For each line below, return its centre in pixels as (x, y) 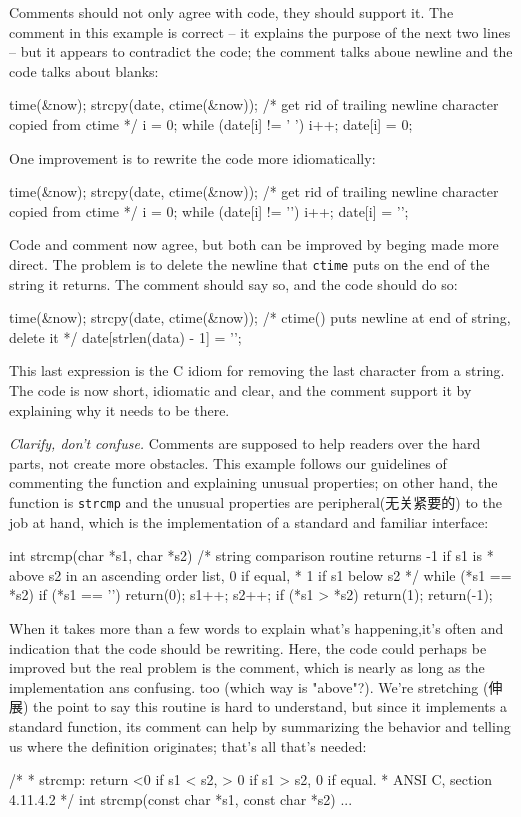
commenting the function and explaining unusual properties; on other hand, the (253, 482)
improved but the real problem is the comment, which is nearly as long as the (247, 667)
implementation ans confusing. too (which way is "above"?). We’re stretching (244, 686)
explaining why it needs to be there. (119, 409)
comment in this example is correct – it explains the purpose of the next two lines (260, 31)
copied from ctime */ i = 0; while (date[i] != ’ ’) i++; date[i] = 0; (211, 123)
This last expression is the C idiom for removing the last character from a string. (257, 370)
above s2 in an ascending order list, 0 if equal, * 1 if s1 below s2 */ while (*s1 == (260, 574)
